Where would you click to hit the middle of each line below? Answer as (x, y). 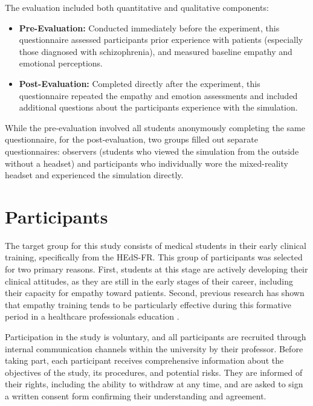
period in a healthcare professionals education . (92, 316)
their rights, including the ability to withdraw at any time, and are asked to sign (154, 384)
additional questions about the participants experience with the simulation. (158, 107)
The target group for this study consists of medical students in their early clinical (156, 245)
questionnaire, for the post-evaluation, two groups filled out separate (131, 139)
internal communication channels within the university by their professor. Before (154, 348)
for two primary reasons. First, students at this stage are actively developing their (156, 269)
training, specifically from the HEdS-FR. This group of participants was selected (154, 257)
